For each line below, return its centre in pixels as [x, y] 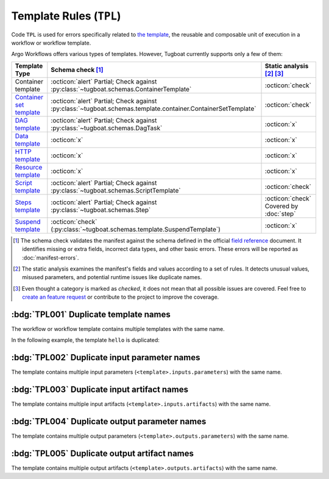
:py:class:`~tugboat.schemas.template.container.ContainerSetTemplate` [154, 108]
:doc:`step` [280, 213]
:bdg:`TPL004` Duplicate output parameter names [109, 421]
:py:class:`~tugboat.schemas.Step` [101, 210]
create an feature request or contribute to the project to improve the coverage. [121, 297]
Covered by [281, 206]
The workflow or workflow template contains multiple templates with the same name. [118, 328]
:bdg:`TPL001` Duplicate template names [91, 314]
